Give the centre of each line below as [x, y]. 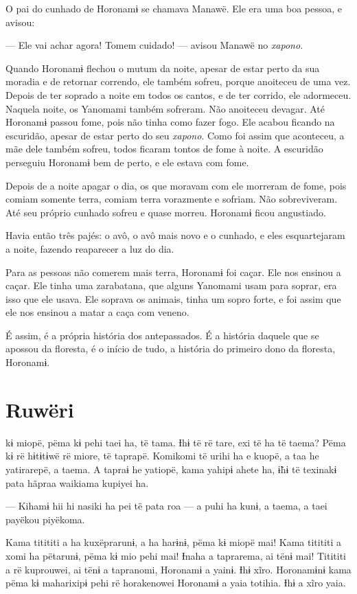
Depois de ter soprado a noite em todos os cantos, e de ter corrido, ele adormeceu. [178, 94]
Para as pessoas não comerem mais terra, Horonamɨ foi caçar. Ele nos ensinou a [173, 272]
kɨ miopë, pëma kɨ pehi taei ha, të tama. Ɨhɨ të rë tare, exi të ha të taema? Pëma [176, 442]
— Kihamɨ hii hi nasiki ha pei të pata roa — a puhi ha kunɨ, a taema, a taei [166, 506]
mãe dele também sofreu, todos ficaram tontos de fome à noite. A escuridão [164, 149]
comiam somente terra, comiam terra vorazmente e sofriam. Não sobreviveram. [172, 199]
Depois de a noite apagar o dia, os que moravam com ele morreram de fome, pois [176, 185]
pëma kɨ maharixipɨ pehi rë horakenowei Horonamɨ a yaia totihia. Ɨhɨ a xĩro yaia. [176, 583]
